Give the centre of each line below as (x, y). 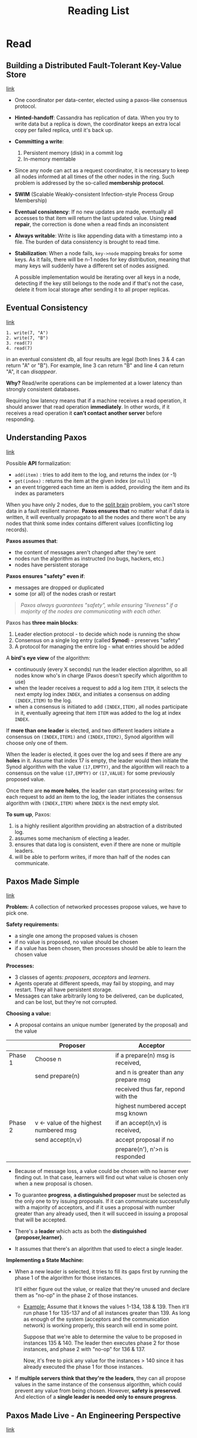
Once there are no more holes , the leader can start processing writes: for (95, 791)
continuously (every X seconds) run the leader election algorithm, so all (101, 669)
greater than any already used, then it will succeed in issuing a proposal (101, 1214)
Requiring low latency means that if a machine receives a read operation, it (96, 401)
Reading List (98, 11)
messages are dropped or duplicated (59, 587)
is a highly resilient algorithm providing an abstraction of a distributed (98, 826)
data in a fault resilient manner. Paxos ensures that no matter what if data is (98, 511)
